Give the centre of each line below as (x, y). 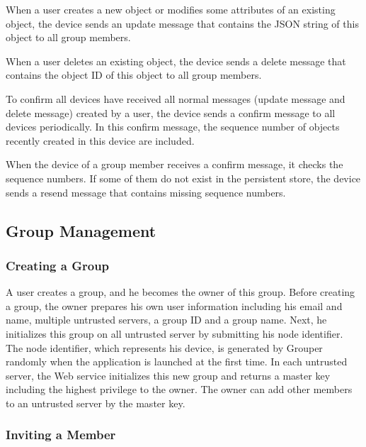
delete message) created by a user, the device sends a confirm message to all (171, 112)
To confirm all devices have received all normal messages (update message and (176, 98)
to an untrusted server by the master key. (96, 403)
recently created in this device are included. (100, 140)
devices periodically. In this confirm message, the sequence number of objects (173, 127)
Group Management (81, 230)
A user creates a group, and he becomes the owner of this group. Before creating (181, 292)
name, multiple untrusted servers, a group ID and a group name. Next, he (166, 320)
